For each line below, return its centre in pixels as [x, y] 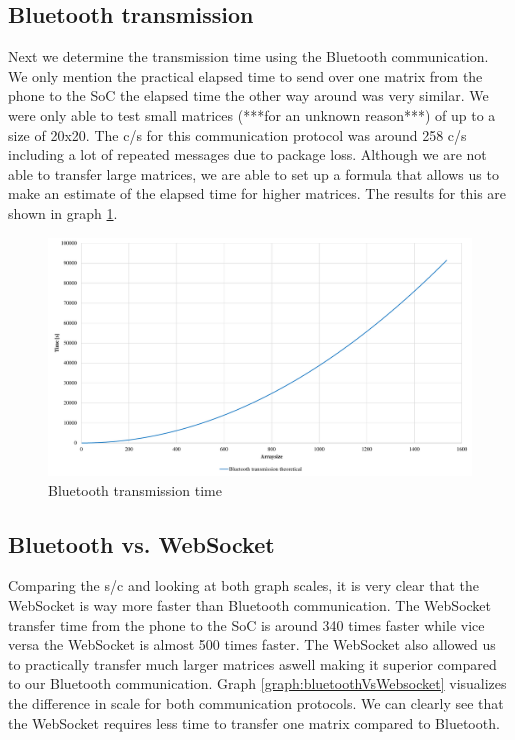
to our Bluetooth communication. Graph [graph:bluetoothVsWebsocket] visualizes [257, 683]
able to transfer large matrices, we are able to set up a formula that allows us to [253, 173]
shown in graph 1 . [63, 212]
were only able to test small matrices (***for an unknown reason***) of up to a [252, 114]
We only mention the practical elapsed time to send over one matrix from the [245, 75]
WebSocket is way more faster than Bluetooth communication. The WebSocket [250, 605]
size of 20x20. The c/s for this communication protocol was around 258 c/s [237, 134]
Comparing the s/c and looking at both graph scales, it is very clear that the [244, 585]
